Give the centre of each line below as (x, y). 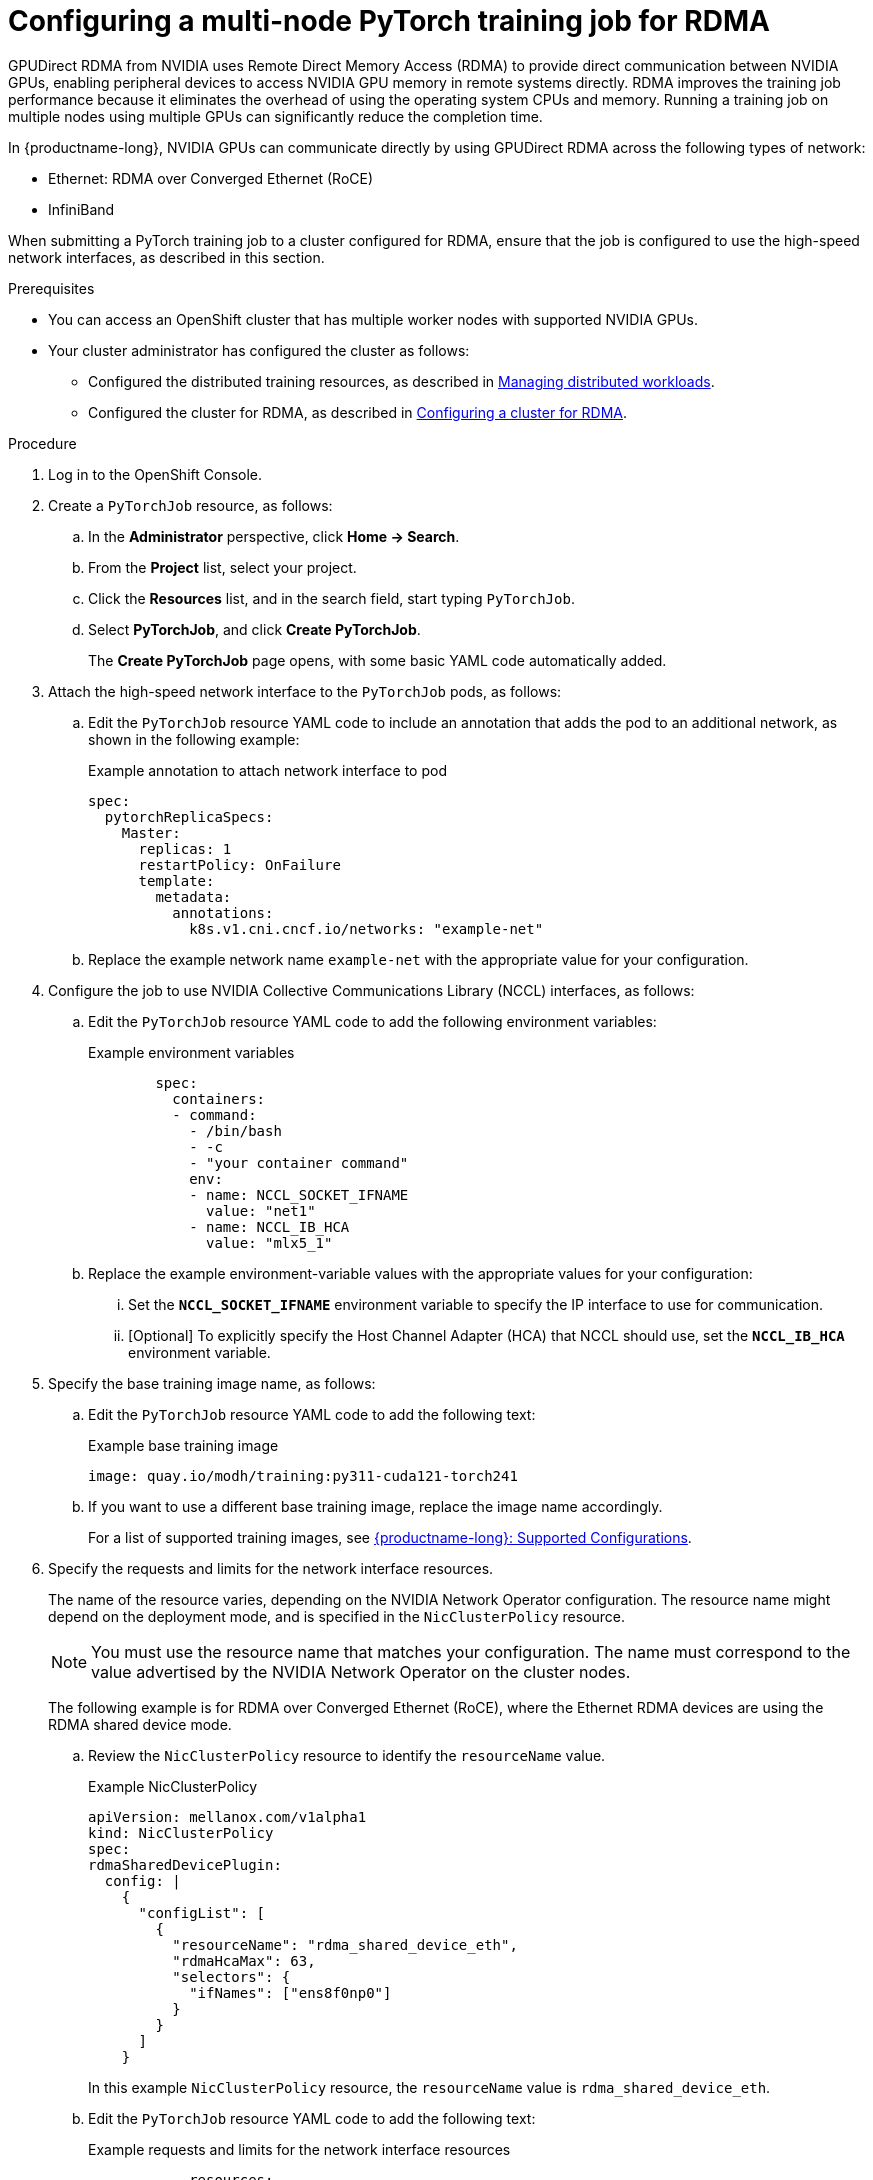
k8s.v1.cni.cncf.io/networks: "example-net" (366, 928)
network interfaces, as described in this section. (166, 257)
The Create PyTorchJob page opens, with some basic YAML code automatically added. (377, 660)
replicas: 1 (185, 848)
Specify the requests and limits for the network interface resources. (271, 1568)
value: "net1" (261, 1210)
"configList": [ (202, 1912)
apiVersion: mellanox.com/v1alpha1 (227, 1816)
